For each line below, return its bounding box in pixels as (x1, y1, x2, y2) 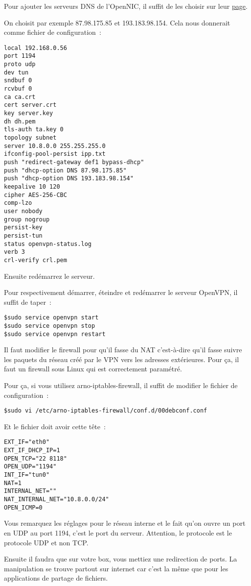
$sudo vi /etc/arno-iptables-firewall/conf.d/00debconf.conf (4, 407, 207, 415)
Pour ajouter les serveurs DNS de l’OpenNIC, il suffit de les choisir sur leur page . (4, 1, 248, 11)
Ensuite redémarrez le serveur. (4, 270, 95, 281)
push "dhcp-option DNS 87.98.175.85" (4, 167, 127, 174)
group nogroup (4, 216, 50, 223)
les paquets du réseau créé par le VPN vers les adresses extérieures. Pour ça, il (4, 354, 239, 364)
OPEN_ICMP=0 (4, 504, 43, 511)
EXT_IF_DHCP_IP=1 (4, 447, 60, 454)
